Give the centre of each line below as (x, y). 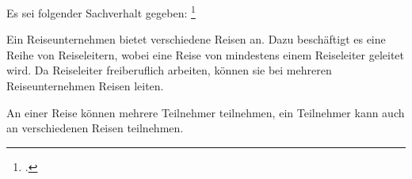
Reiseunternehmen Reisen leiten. (85, 86)
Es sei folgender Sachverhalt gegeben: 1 (101, 11)
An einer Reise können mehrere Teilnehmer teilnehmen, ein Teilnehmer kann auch (206, 112)
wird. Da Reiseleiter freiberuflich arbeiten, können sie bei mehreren (169, 70)
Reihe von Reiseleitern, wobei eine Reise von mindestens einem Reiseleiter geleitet (206, 54)
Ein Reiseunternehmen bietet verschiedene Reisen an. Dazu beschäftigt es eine (196, 39)
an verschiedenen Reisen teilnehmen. (95, 128)
